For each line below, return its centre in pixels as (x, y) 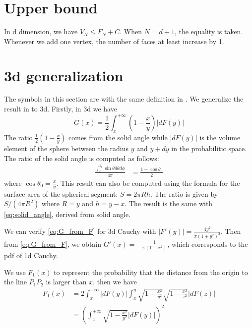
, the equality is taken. (209, 31)
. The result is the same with (169, 203)
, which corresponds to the (208, 244)
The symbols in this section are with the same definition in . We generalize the (124, 99)
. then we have (115, 282)
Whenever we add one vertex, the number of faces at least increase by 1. (114, 41)
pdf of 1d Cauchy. (31, 255)
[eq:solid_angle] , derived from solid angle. (67, 214)
